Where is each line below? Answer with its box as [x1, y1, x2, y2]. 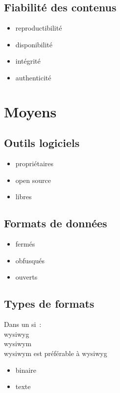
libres [15, 191, 32, 202]
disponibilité [15, 39, 52, 49]
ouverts [15, 272, 38, 282]
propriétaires [15, 158, 54, 169]
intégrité [15, 56, 41, 66]
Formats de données [4, 215, 107, 231]
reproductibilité [15, 23, 62, 33]
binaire [15, 364, 36, 375]
